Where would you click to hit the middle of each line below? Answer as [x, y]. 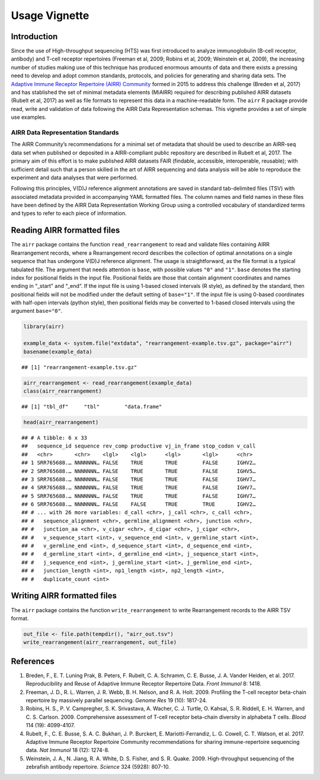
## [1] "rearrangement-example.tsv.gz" [79, 367]
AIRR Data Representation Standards [65, 132]
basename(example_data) [58, 351]
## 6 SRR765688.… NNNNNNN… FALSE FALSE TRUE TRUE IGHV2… [139, 504]
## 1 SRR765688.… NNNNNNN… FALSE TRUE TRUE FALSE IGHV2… [139, 463]
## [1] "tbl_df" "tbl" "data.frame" [92, 406]
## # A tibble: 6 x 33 [55, 437]
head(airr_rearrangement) [61, 422]
